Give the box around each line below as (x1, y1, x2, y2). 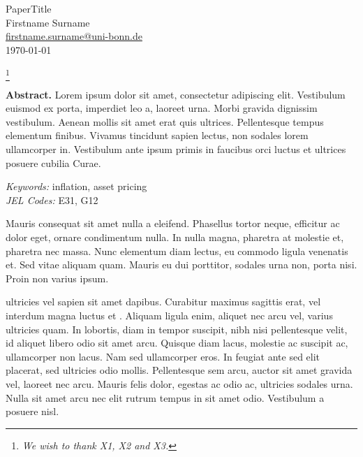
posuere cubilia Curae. (6, 155, 101, 170)
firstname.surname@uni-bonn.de (6, 29, 142, 43)
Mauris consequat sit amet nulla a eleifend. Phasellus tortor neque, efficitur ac (6, 216, 340, 231)
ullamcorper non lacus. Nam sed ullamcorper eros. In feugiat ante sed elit (6, 349, 320, 363)
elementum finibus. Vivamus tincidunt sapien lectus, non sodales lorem (6, 128, 309, 143)
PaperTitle (6, 1, 52, 15)
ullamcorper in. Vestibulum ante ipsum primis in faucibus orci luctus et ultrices (6, 142, 346, 157)
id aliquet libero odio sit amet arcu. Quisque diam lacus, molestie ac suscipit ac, (6, 335, 348, 350)
